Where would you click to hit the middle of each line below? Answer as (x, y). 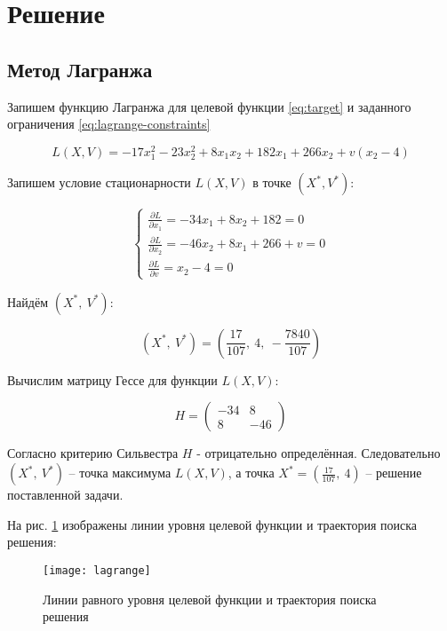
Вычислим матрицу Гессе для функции (112, 379)
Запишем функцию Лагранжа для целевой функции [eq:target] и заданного (209, 106)
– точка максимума (120, 473)
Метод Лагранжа (80, 69)
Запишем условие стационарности (99, 182)
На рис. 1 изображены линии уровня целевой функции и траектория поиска (212, 524)
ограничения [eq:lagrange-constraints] (109, 124)
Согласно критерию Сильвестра (93, 453)
